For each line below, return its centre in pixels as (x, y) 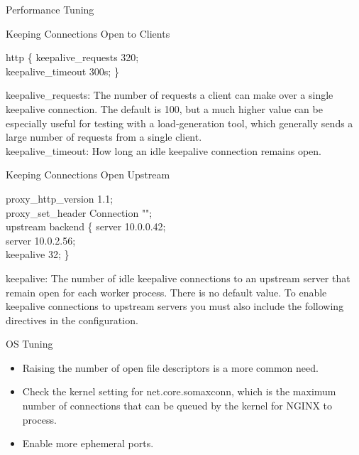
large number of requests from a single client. (104, 137)
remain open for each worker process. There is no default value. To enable (166, 292)
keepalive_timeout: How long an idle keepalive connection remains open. (164, 150)
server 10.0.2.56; (41, 240)
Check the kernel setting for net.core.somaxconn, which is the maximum (179, 391)
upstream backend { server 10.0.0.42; (86, 226)
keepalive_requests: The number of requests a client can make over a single (170, 95)
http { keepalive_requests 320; (72, 57)
